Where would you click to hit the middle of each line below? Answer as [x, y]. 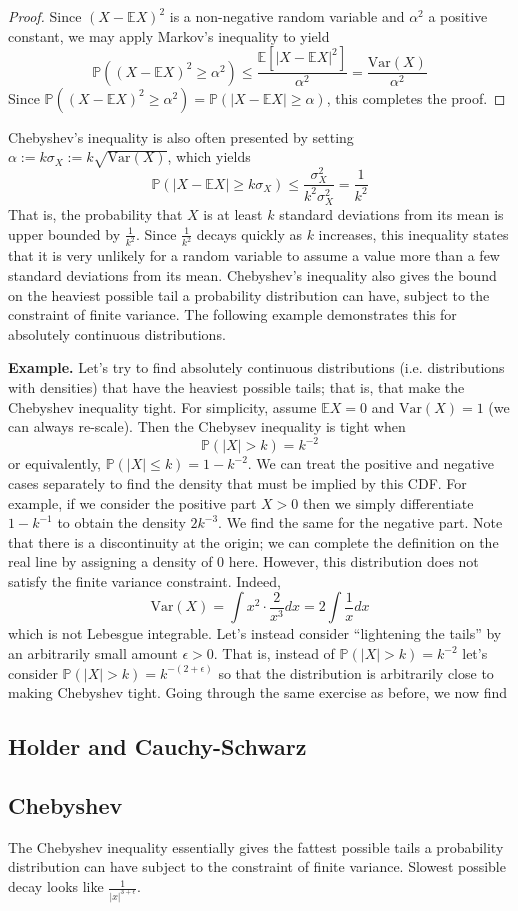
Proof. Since [45, 16]
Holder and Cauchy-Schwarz [157, 746]
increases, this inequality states [413, 233]
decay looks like [56, 886]
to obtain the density [121, 522]
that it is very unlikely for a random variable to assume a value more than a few [254, 255]
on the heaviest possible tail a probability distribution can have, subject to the [249, 294]
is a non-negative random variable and [287, 16]
